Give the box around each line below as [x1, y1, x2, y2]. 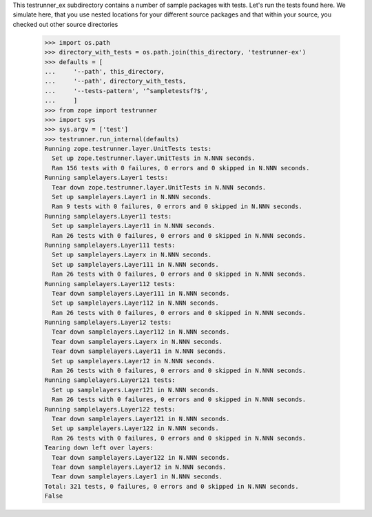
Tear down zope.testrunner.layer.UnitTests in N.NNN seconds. [52, 183, 267, 191]
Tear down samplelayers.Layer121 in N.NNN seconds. [52, 415, 230, 423]
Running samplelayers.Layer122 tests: [44, 405, 176, 413]
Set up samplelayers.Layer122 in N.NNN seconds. [52, 425, 220, 432]
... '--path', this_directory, [44, 68, 165, 75]
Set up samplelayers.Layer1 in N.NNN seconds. [52, 193, 212, 201]
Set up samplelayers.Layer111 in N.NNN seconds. [52, 261, 220, 268]
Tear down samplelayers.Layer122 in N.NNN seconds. [52, 454, 230, 461]
